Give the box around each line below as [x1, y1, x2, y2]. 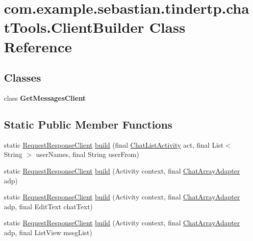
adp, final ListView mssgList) [4, 227, 92, 237]
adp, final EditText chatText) [4, 201, 93, 211]
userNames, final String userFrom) [36, 149, 139, 159]
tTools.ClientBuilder [4, 17, 144, 37]
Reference [4, 36, 72, 56]
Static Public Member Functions [4, 116, 173, 131]
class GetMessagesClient [4, 92, 86, 103]
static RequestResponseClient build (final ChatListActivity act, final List [4, 139, 224, 150]
